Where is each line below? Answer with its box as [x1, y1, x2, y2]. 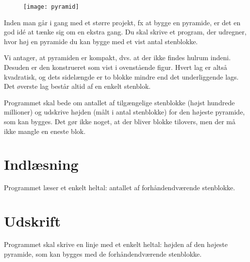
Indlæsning [4, 154, 79, 174]
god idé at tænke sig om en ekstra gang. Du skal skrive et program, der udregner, [4, 27, 247, 37]
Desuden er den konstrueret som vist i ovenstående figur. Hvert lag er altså [4, 62, 227, 72]
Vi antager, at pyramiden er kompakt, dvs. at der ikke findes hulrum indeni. [4, 52, 231, 63]
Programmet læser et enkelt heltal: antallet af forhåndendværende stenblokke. [4, 182, 235, 193]
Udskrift [4, 211, 61, 231]
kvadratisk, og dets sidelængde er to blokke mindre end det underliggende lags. [4, 71, 239, 82]
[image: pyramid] [23, 3, 79, 10]
